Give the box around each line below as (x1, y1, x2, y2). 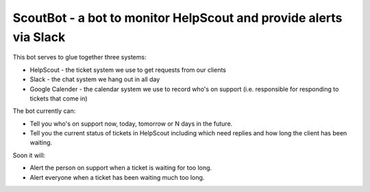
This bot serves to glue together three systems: (12, 53, 147, 61)
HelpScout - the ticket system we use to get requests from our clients (29, 66, 226, 74)
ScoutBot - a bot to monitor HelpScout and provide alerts (12, 10, 343, 25)
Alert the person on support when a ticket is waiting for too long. (29, 164, 212, 172)
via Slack (12, 29, 66, 44)
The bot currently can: (12, 107, 76, 115)
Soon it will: (12, 151, 46, 159)
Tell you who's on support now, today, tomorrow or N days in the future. (29, 120, 233, 128)
